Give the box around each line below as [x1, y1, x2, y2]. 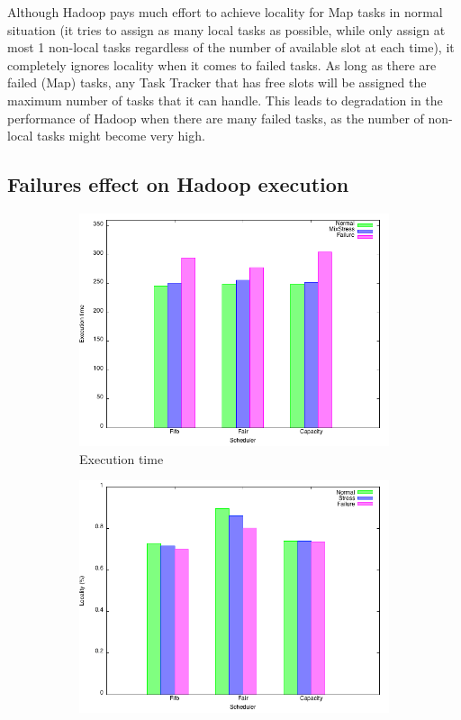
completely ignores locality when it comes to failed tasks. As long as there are [7, 55, 437, 74]
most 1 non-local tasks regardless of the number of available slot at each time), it [7, 38, 455, 57]
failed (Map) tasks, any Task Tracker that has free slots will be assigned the [7, 73, 427, 92]
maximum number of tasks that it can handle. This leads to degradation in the [7, 90, 443, 109]
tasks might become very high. [37, 126, 205, 145]
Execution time [79, 449, 164, 468]
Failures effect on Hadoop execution [7, 170, 349, 198]
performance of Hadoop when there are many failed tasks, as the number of [7, 108, 424, 127]
